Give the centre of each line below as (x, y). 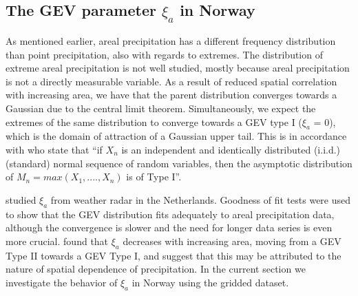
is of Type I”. (154, 177)
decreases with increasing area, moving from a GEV (232, 241)
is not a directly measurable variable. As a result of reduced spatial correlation (171, 81)
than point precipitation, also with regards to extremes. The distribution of (164, 54)
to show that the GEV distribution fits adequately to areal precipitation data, (170, 214)
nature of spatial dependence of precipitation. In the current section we (156, 269)
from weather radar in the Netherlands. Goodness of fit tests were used (201, 199)
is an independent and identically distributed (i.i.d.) (231, 149)
